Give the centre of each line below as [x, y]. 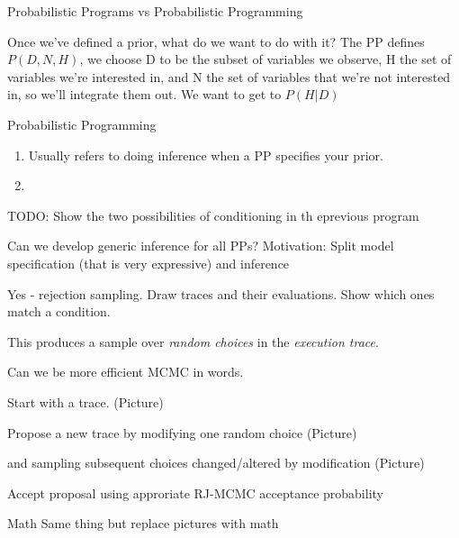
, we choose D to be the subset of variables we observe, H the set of [265, 59]
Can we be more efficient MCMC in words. [126, 372]
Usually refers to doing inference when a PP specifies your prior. [206, 155]
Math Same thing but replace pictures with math [143, 523]
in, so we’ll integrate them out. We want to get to [144, 94]
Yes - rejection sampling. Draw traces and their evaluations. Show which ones [221, 293]
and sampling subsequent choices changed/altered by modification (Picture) [216, 463]
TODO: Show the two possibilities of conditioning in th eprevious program [213, 215]
